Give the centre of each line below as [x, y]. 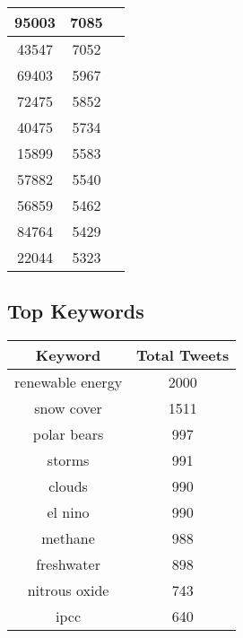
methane [68, 538]
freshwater [68, 564]
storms [68, 460]
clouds [68, 486]
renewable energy [69, 382]
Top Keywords [76, 311]
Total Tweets [183, 355]
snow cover [68, 408]
